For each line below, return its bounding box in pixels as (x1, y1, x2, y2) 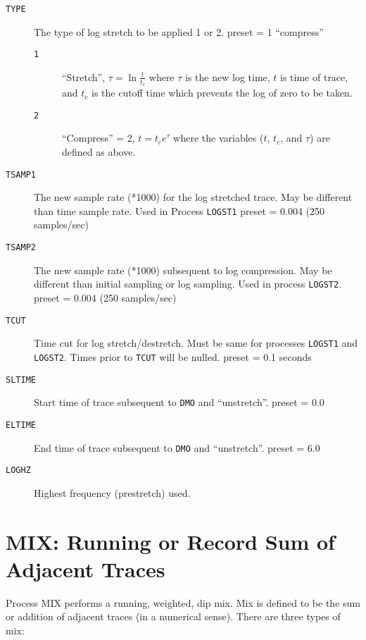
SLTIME (6, 374, 36, 385)
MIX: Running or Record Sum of (6, 527, 335, 555)
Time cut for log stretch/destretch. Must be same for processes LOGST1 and (34, 336, 358, 350)
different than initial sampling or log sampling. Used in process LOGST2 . (34, 276, 342, 291)
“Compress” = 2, (62, 130, 135, 145)
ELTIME (6, 419, 36, 430)
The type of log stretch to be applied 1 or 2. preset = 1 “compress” (34, 24, 324, 39)
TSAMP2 (6, 242, 36, 253)
